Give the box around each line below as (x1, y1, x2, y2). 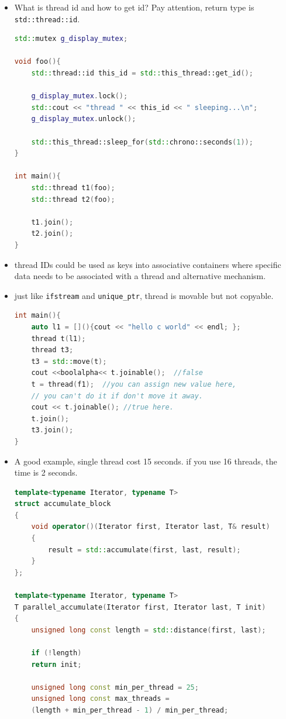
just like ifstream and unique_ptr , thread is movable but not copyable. (14, 289, 274, 301)
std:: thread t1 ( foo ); (31, 183, 115, 192)
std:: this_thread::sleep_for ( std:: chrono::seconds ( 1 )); (31, 137, 253, 146)
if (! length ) (31, 649, 82, 657)
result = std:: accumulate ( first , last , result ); (48, 545, 241, 554)
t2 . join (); (31, 229, 74, 238)
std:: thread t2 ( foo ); (31, 195, 115, 204)
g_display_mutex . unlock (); (31, 115, 136, 123)
